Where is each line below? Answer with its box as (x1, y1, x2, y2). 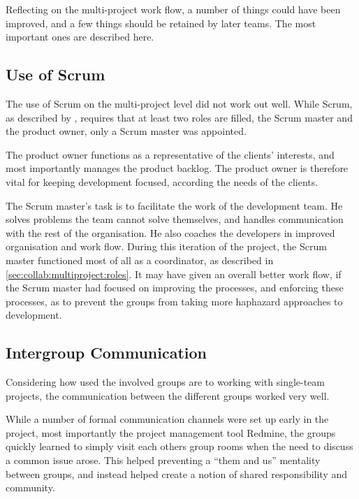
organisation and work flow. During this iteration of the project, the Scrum (6, 239, 327, 254)
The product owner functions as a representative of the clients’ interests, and (6, 147, 335, 161)
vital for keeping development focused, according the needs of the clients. (6, 174, 318, 189)
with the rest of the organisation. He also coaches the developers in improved (6, 225, 335, 240)
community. (6, 480, 55, 495)
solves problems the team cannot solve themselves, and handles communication (6, 212, 344, 226)
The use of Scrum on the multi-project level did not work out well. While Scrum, (6, 96, 353, 110)
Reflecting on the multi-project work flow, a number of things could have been (6, 2, 341, 16)
